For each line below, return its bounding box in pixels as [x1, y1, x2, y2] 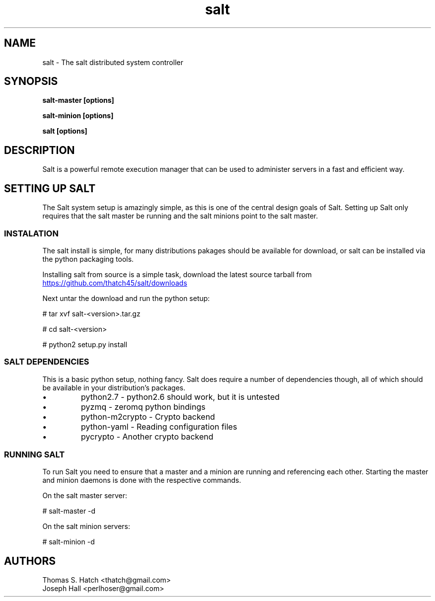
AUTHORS [4, 554, 56, 567]
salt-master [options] [42, 96, 114, 105]
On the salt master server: [42, 491, 128, 500]
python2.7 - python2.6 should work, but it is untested [81, 391, 280, 402]
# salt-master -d [42, 507, 96, 516]
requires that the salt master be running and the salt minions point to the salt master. [42, 212, 318, 221]
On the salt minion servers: [42, 522, 131, 531]
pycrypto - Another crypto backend [81, 431, 214, 442]
